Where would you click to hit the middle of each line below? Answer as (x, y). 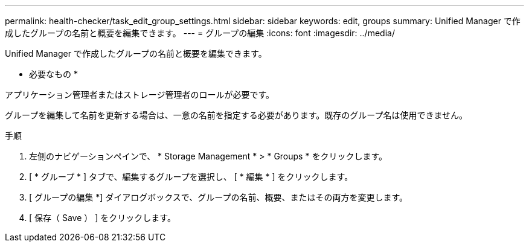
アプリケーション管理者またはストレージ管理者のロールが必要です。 (140, 95)
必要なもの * (53, 74)
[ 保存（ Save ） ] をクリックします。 (102, 218)
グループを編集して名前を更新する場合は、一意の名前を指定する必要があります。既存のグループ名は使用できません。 (236, 115)
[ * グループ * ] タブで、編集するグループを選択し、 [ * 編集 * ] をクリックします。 (191, 177)
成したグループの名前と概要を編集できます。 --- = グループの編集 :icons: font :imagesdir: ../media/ (200, 33)
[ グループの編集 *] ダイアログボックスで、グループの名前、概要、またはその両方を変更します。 (218, 197)
